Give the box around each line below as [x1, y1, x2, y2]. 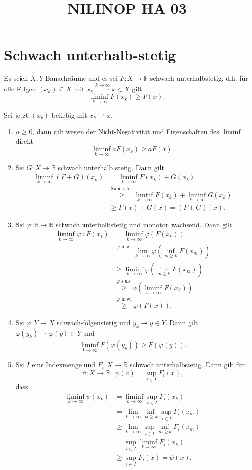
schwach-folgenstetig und [56, 317, 131, 328]
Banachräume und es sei [45, 73, 118, 83]
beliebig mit [51, 110, 87, 120]
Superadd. [111, 186, 132, 191]
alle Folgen [4, 83, 36, 93]
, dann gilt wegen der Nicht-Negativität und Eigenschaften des [32, 126, 219, 136]
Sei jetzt [4, 110, 29, 120]
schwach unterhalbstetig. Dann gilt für [130, 359, 245, 370]
